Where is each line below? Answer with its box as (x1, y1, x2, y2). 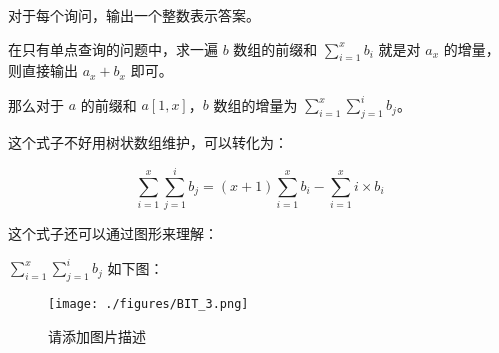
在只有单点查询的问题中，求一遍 (8, 38, 218, 59)
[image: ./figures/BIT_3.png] (48, 296, 249, 311)
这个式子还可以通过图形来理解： (8, 223, 218, 243)
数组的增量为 (213, 94, 298, 115)
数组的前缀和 (233, 38, 318, 59)
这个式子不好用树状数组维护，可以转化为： (8, 132, 288, 153)
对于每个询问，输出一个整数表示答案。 (8, 5, 260, 25)
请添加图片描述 (48, 325, 146, 346)
